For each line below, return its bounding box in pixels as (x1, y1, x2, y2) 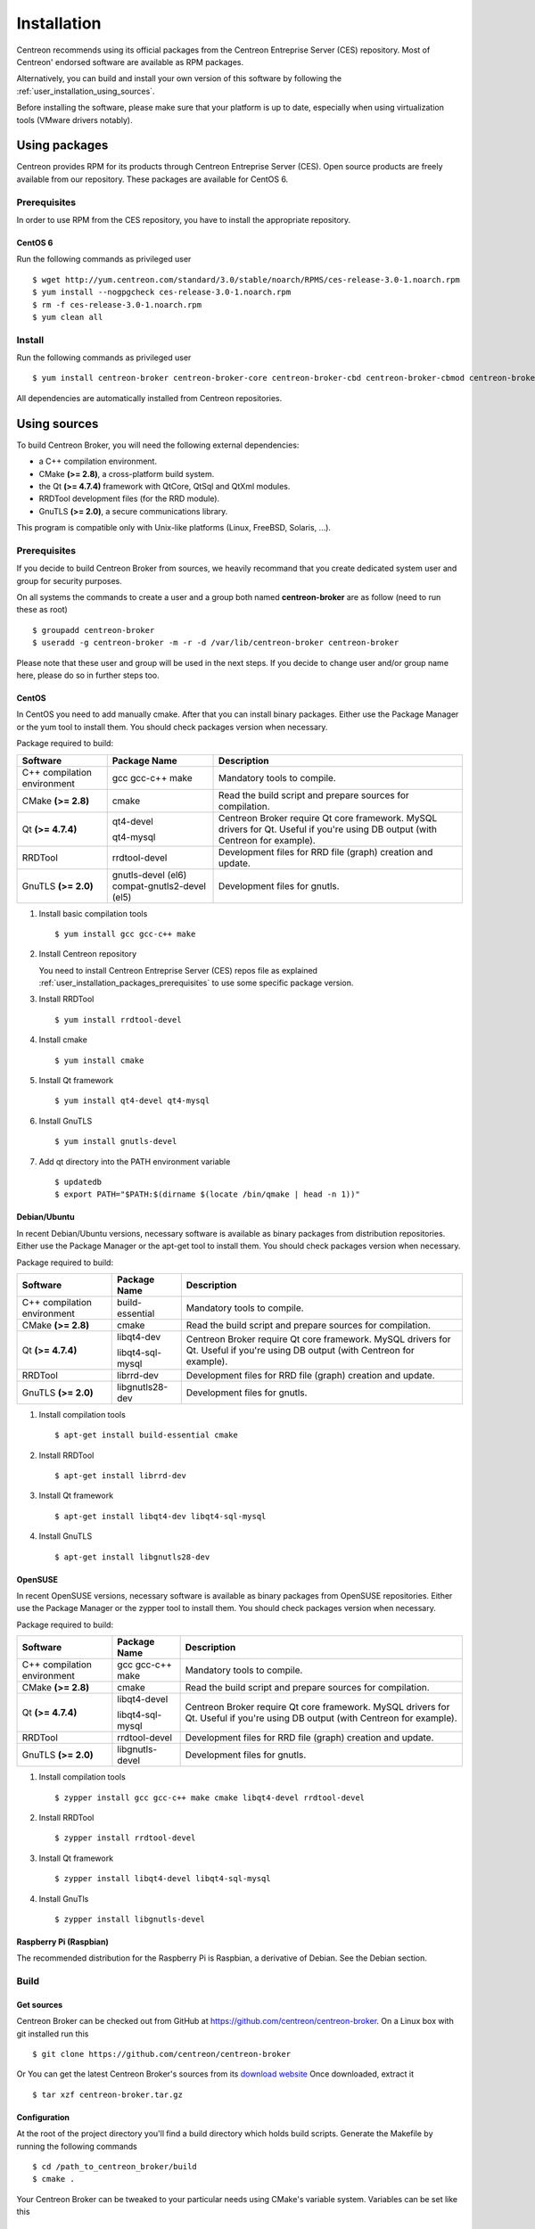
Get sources (16, 1999, 63, 2010)
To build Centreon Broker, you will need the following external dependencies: (16, 440, 300, 450)
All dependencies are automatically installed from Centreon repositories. (16, 392, 283, 403)
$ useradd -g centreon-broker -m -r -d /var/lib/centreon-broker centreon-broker (32, 637, 399, 648)
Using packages (16, 138, 109, 153)
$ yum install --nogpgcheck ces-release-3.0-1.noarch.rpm (32, 287, 292, 298)
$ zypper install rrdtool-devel (54, 1833, 196, 1843)
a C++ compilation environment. (38, 456, 158, 467)
